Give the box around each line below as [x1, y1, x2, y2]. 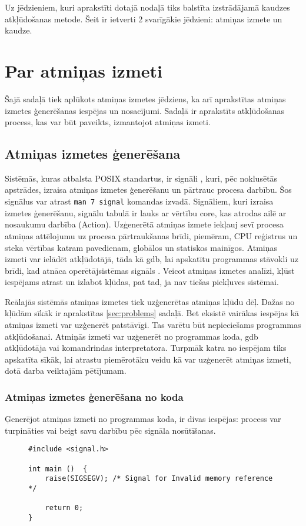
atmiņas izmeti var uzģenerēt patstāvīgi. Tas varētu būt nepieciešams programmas [5, 319, 301, 331]
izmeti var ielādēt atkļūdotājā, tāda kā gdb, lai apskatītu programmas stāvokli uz [5, 253, 298, 265]
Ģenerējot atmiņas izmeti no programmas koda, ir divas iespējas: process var [5, 413, 281, 425]
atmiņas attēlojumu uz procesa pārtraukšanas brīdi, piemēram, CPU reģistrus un [5, 229, 298, 242]
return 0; [45, 504, 84, 512]
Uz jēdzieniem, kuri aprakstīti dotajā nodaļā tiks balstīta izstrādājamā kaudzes [5, 1, 290, 13]
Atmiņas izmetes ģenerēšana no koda [5, 389, 184, 404]
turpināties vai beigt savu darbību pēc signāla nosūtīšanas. [5, 424, 216, 436]
